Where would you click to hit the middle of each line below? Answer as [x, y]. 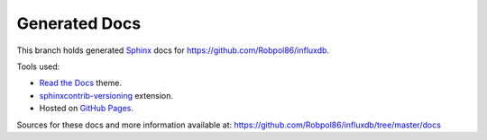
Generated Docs [79, 23]
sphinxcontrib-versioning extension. [106, 95]
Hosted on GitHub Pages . [87, 109]
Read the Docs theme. [80, 83]
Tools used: [38, 66]
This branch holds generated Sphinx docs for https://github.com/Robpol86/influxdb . [173, 50]
